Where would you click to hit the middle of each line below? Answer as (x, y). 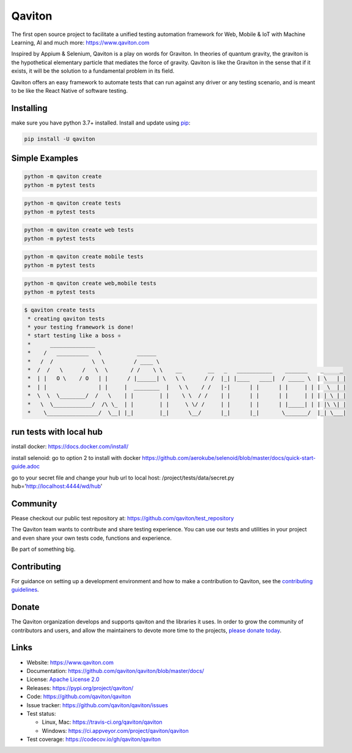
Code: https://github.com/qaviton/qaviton (79, 697)
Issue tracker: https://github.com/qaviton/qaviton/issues (97, 705)
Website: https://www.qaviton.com (70, 662)
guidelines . (25, 590)
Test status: (41, 713)
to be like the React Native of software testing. (70, 90)
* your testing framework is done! (81, 327)
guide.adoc (25, 467)
